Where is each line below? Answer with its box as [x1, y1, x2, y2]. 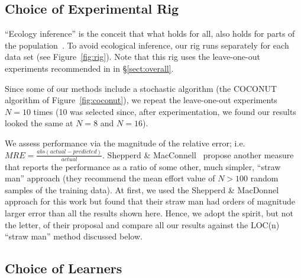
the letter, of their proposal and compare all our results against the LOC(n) [5, 218, 280, 231]
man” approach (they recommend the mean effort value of [5, 172, 215, 184]
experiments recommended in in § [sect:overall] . [5, 62, 174, 74]
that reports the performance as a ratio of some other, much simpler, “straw [5, 160, 281, 172]
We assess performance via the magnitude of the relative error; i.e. [5, 136, 245, 149]
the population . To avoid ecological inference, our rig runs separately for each [5, 39, 289, 51]
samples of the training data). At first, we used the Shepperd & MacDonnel [5, 183, 279, 196]
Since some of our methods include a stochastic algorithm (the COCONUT [5, 82, 277, 94]
